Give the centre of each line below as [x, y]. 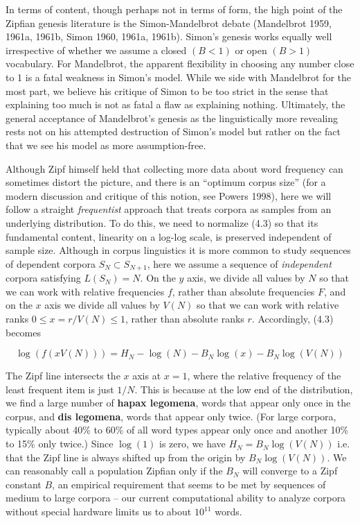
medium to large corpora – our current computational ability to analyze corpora [176, 498]
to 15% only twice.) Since [60, 444]
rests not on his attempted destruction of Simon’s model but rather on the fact [173, 131]
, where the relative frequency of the [264, 376]
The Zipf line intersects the [63, 376]
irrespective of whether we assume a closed [96, 50]
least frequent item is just [60, 389]
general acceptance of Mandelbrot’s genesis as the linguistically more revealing [172, 118]
